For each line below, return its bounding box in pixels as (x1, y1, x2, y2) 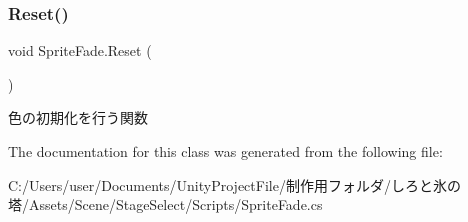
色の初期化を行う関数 (8, 107, 148, 128)
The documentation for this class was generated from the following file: (8, 141, 443, 161)
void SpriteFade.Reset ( (8, 40, 152, 61)
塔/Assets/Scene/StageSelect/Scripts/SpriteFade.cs (8, 194, 323, 215)
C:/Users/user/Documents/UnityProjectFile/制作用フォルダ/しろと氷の (8, 174, 461, 195)
